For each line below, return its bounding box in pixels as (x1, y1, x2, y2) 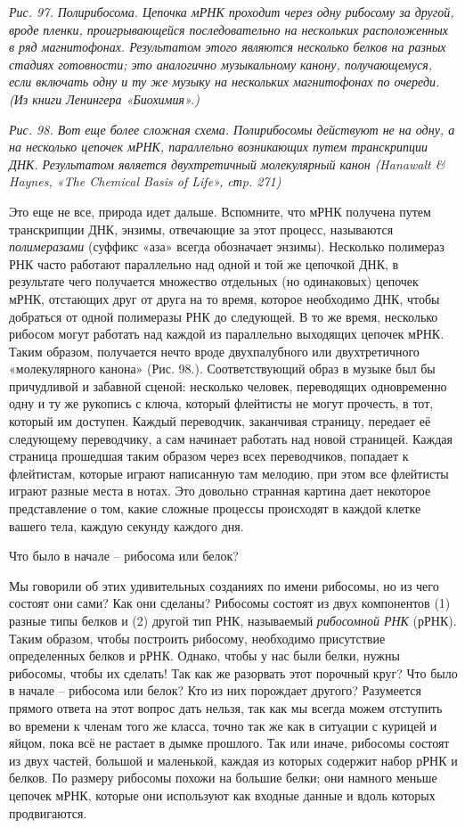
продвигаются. (9, 803, 87, 822)
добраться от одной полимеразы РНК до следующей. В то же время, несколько (9, 307, 438, 325)
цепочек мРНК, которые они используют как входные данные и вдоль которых (9, 785, 436, 804)
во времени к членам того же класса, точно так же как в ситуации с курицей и (9, 716, 437, 734)
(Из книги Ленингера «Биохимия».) (9, 89, 200, 108)
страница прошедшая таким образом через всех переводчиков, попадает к (9, 447, 409, 465)
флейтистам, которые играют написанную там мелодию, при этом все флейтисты (9, 463, 449, 482)
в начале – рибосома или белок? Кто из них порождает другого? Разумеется (9, 681, 421, 700)
